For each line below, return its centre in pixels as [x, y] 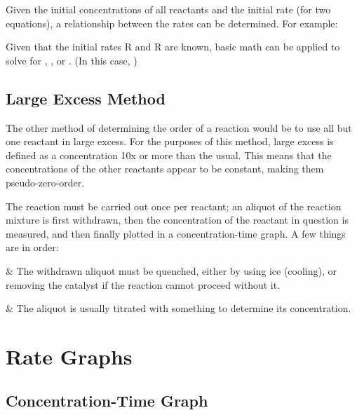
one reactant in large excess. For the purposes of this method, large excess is [170, 141]
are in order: [32, 247]
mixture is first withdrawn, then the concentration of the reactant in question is [177, 220]
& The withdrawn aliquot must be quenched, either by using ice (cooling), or [171, 270]
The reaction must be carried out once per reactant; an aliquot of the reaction [174, 206]
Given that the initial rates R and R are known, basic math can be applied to [173, 47]
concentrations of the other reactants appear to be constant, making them [165, 169]
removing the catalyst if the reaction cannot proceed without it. [143, 284]
